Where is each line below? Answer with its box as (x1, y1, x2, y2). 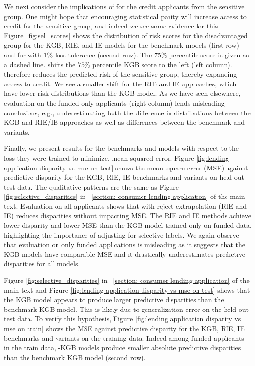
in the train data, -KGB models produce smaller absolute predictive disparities (4, 342, 241, 353)
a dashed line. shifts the (4, 59, 76, 69)
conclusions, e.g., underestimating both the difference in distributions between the (4, 107, 251, 117)
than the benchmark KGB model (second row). (4, 352, 146, 362)
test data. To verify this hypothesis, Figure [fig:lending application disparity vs (4, 313, 241, 324)
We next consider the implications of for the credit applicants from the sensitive (4, 1, 245, 11)
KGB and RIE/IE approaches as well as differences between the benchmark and (4, 117, 245, 127)
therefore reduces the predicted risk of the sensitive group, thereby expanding (4, 69, 237, 79)
